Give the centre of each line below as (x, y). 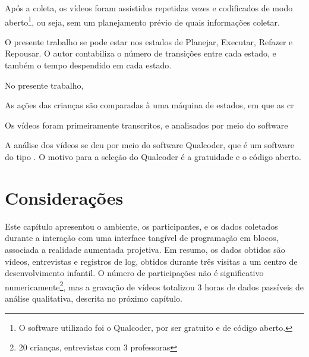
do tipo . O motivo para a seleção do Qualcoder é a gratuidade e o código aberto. (153, 156)
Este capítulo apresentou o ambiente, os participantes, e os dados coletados (141, 226)
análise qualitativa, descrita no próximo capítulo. (94, 298)
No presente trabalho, (44, 85)
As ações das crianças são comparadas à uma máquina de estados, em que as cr (149, 105)
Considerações (64, 197)
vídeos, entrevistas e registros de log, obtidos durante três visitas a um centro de (151, 261)
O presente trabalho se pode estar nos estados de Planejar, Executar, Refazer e (149, 41)
